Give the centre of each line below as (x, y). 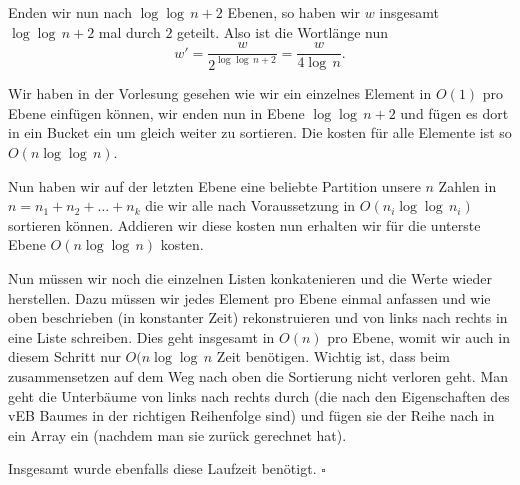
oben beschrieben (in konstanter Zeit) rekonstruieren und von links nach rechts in (258, 317)
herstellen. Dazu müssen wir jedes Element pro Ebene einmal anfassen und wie (249, 297)
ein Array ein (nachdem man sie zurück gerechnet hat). (177, 434)
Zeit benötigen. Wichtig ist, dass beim (333, 356)
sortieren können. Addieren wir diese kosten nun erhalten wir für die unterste (244, 224)
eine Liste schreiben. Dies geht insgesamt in (141, 336)
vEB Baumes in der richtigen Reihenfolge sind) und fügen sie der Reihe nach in (251, 415)
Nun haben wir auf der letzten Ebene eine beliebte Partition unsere (214, 185)
